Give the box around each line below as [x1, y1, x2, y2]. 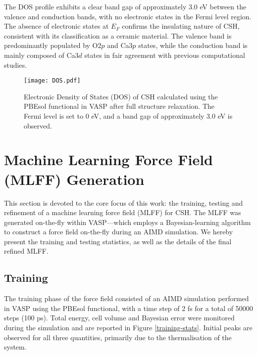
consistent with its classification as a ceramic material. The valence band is [4, 30, 232, 41]
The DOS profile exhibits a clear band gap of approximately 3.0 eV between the [4, 1, 247, 11]
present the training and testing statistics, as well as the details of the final [4, 236, 232, 246]
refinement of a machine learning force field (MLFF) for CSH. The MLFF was [4, 207, 241, 218]
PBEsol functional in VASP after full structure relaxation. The [24, 101, 214, 111]
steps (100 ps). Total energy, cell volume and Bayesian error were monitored [4, 312, 235, 323]
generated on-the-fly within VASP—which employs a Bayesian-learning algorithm [4, 217, 251, 227]
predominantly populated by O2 [4, 40, 102, 50]
